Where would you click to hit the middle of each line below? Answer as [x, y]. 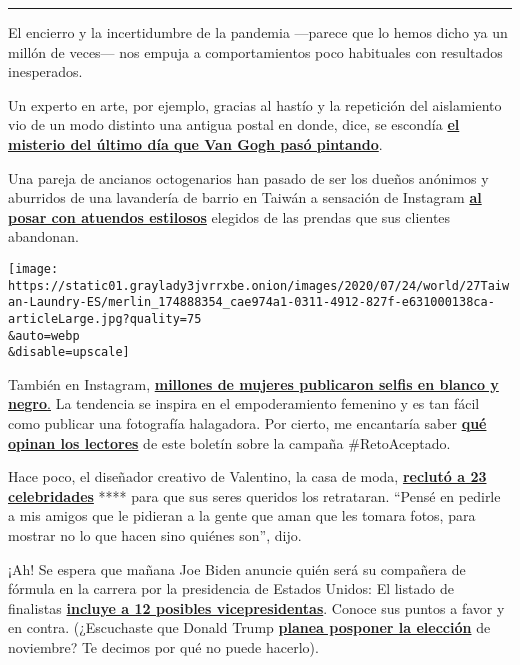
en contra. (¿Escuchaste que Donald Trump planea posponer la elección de [249, 627]
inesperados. [45, 71]
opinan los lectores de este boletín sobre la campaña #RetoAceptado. [229, 442]
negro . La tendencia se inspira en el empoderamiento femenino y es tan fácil [244, 403]
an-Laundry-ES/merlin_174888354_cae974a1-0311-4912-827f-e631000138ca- [251, 302]
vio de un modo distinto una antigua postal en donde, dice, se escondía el [234, 124]
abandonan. [43, 236]
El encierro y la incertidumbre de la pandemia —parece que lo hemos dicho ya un [258, 32]
